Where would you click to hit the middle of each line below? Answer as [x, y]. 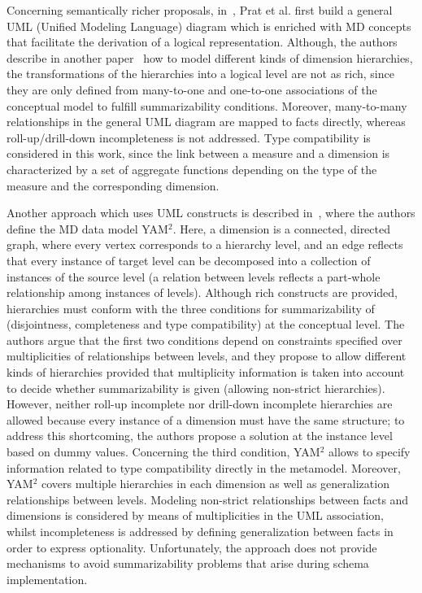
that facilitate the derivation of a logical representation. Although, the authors [202, 42]
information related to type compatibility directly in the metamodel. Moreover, [204, 467]
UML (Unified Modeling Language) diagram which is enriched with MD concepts [209, 26]
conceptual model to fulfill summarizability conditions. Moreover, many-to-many [207, 105]
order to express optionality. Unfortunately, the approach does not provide [192, 547]
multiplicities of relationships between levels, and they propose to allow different [207, 356]
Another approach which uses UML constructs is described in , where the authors [211, 213]
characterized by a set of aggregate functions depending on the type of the [192, 169]
